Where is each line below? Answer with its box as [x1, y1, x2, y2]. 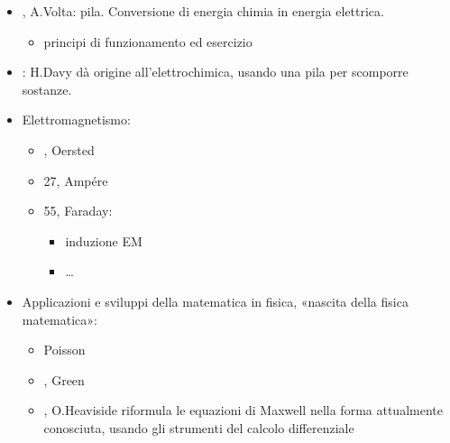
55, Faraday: [43, 201, 113, 220]
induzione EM [65, 231, 142, 250]
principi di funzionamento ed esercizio [43, 32, 253, 51]
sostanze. [22, 79, 72, 98]
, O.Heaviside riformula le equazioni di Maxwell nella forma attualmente [43, 401, 443, 420]
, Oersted [43, 140, 95, 159]
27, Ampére [43, 171, 108, 189]
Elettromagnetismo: [22, 110, 131, 129]
